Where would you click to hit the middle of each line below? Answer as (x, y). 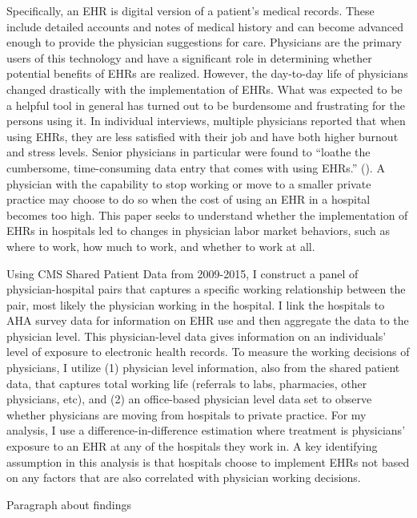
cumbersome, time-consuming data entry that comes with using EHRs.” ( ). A (196, 167)
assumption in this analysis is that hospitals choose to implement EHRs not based (208, 461)
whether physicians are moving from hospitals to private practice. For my (186, 414)
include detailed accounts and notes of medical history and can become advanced (205, 26)
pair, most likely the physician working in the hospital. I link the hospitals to (196, 304)
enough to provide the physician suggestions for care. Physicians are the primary (204, 42)
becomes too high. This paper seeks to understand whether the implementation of (207, 214)
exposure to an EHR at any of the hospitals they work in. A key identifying (192, 446)
